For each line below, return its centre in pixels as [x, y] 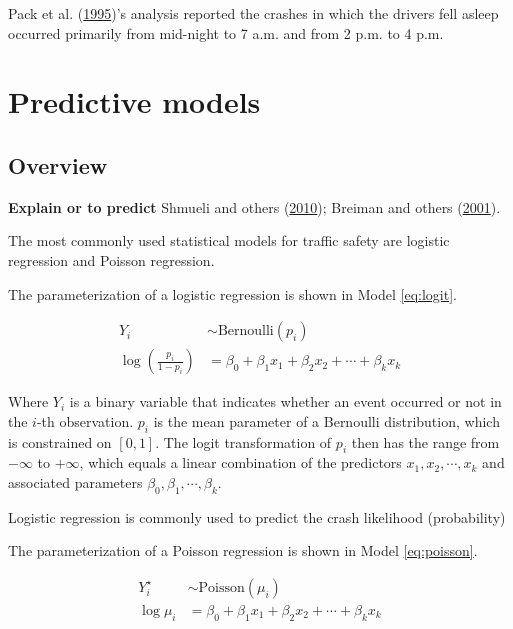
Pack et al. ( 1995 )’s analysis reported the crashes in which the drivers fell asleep [253, 13]
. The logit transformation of [243, 441]
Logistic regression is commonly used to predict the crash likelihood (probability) [257, 516]
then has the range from [425, 441]
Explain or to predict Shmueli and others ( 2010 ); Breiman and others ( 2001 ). [254, 206]
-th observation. [85, 420]
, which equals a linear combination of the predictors [240, 462]
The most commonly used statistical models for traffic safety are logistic [229, 240]
